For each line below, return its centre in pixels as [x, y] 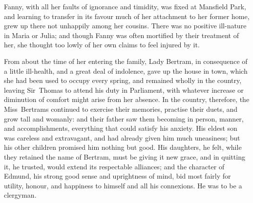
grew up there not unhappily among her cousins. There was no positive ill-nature [125, 26]
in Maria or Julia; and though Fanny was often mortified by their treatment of [121, 35]
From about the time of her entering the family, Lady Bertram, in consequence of [126, 61]
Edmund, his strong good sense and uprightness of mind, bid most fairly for [117, 176]
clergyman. [20, 195]
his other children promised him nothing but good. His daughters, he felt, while [123, 147]
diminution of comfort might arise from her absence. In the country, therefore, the [127, 99]
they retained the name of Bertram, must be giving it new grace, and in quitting [125, 156]
